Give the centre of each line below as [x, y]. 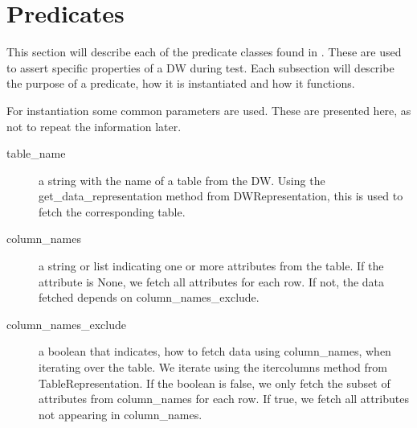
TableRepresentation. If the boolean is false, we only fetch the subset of [215, 383]
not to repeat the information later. [94, 126]
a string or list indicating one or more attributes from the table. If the [211, 266]
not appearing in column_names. [121, 414]
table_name [36, 153]
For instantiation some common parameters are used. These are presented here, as [209, 110]
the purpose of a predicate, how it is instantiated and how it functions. [181, 83]
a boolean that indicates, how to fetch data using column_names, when [215, 351]
